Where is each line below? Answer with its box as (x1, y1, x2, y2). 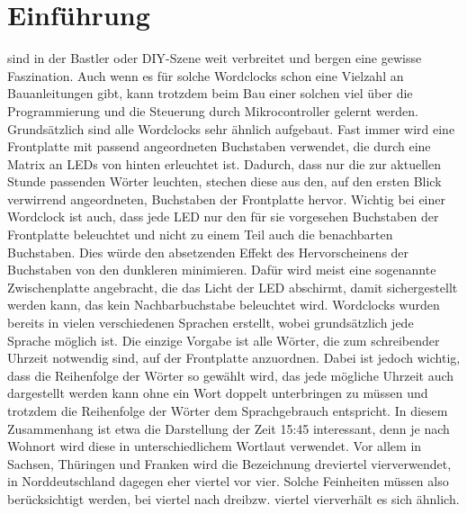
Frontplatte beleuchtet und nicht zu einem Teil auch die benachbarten (7, 225, 393, 244)
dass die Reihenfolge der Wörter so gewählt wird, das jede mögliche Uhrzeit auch (7, 365, 454, 384)
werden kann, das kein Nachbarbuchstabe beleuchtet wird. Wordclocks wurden (7, 295, 440, 314)
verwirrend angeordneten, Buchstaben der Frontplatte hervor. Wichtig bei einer (7, 189, 445, 208)
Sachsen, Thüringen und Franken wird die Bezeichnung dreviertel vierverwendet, (7, 454, 452, 473)
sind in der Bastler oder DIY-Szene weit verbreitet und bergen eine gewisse (7, 49, 422, 68)
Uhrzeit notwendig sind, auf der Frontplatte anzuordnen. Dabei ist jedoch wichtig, (7, 348, 461, 367)
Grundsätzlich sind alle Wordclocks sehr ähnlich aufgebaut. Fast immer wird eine (7, 119, 455, 138)
